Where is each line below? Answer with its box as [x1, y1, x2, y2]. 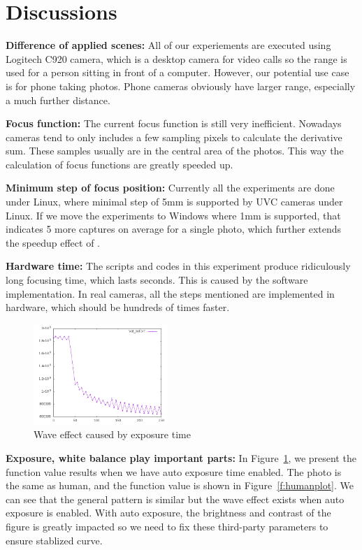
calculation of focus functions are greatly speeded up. [6, 157, 233, 171]
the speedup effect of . [6, 235, 101, 249]
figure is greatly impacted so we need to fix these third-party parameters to [6, 519, 328, 533]
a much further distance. [6, 92, 110, 107]
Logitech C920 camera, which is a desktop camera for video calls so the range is [6, 51, 347, 66]
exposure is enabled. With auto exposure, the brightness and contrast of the [6, 505, 331, 520]
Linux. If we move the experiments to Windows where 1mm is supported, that [6, 208, 341, 222]
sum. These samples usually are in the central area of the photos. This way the [6, 143, 344, 158]
